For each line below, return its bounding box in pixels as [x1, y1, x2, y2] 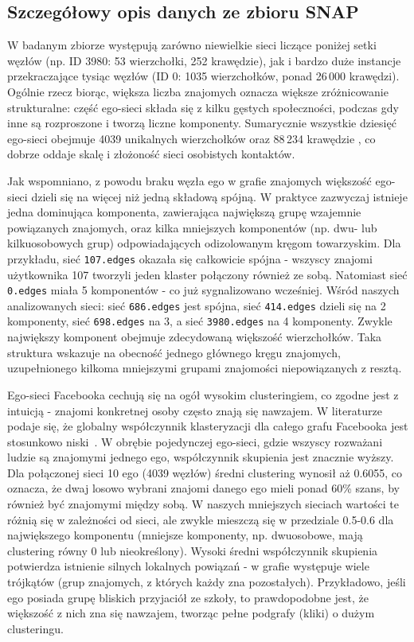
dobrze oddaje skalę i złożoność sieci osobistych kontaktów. [7, 146, 295, 162]
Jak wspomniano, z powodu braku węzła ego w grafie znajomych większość [7, 172, 372, 189]
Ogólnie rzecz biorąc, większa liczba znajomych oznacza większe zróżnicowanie [7, 83, 389, 99]
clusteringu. [7, 620, 64, 636]
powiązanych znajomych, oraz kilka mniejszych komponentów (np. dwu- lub [7, 219, 377, 235]
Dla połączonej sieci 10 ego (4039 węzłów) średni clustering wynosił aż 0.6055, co [7, 464, 403, 481]
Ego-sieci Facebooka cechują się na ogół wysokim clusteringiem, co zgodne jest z [7, 386, 399, 403]
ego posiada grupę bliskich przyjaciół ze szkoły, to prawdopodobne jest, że [7, 589, 369, 605]
